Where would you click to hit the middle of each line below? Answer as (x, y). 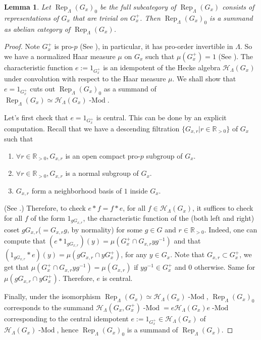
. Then (150, 17)
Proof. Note (22, 46)
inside (139, 190)
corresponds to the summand (49, 307)
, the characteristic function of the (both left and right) (169, 217)
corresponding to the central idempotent (66, 318)
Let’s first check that (36, 117)
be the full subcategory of (138, 7)
